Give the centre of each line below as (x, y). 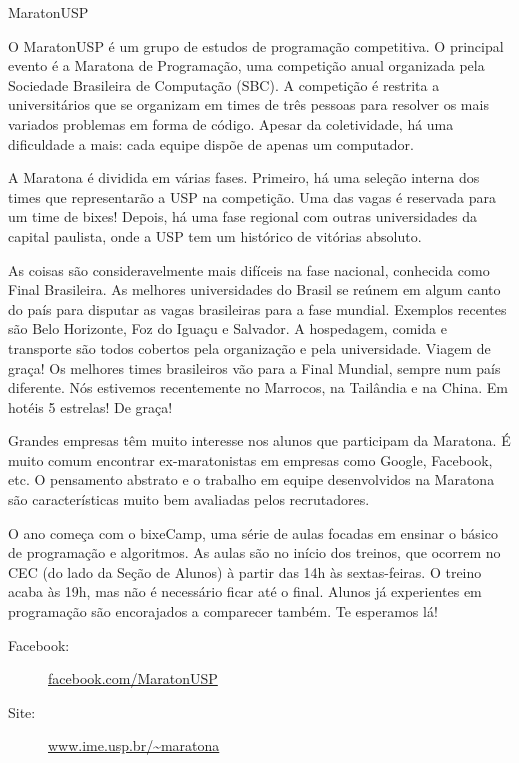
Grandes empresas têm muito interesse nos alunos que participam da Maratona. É (259, 440)
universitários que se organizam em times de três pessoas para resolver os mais (248, 104)
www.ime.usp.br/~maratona (134, 745)
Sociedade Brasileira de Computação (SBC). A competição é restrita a (224, 84)
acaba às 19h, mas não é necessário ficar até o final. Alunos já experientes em (245, 591)
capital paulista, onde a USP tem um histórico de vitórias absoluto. (215, 235)
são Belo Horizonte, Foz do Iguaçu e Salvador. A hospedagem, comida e (227, 328)
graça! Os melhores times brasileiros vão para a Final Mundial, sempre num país (254, 367)
